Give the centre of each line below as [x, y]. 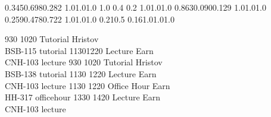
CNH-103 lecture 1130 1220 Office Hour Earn [88, 85]
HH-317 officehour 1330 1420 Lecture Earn [83, 97]
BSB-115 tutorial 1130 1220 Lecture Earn [79, 50]
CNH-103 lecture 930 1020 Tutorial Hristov [84, 62]
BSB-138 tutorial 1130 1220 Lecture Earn [81, 73]
